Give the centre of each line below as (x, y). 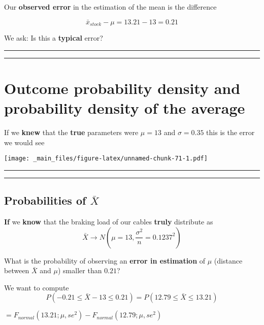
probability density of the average (125, 108)
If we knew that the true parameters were (71, 132)
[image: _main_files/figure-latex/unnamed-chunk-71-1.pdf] (106, 159)
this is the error (230, 132)
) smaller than (80, 270)
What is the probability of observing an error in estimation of (105, 260)
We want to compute (37, 287)
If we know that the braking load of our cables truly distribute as (109, 221)
